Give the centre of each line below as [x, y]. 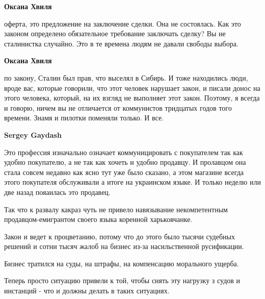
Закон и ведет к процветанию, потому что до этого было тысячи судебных [120, 236]
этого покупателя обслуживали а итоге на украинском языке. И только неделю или [132, 182]
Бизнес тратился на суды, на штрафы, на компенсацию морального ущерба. [122, 263]
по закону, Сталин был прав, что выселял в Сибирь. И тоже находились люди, [126, 77]
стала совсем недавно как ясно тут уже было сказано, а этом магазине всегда [124, 172]
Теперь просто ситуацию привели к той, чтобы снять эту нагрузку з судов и [122, 280]
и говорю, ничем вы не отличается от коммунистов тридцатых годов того [118, 107]
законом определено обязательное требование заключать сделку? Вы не [115, 33]
